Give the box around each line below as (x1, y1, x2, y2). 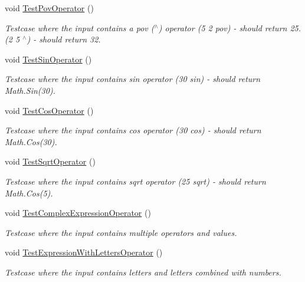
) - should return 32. (27, 33, 101, 45)
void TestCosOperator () (5, 104, 94, 116)
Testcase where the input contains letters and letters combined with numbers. (5, 265, 281, 278)
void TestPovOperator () (5, 2, 94, 14)
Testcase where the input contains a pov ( (5, 21, 155, 34)
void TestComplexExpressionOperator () (5, 206, 151, 219)
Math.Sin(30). (5, 84, 55, 96)
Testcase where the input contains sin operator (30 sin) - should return (5, 73, 261, 85)
